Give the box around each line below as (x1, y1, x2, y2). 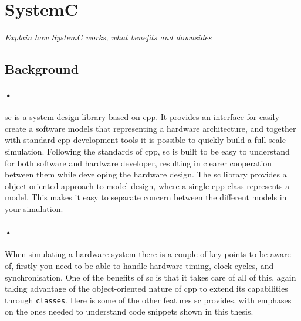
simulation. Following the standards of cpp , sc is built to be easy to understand (5, 145, 290, 158)
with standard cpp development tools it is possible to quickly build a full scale (5, 134, 286, 146)
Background (5, 60, 79, 78)
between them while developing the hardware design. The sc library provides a (5, 168, 287, 180)
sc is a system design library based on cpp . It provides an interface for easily (5, 111, 279, 123)
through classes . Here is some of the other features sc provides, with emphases (5, 293, 292, 306)
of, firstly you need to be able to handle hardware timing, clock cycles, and (5, 259, 274, 272)
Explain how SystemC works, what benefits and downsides (5, 31, 212, 43)
